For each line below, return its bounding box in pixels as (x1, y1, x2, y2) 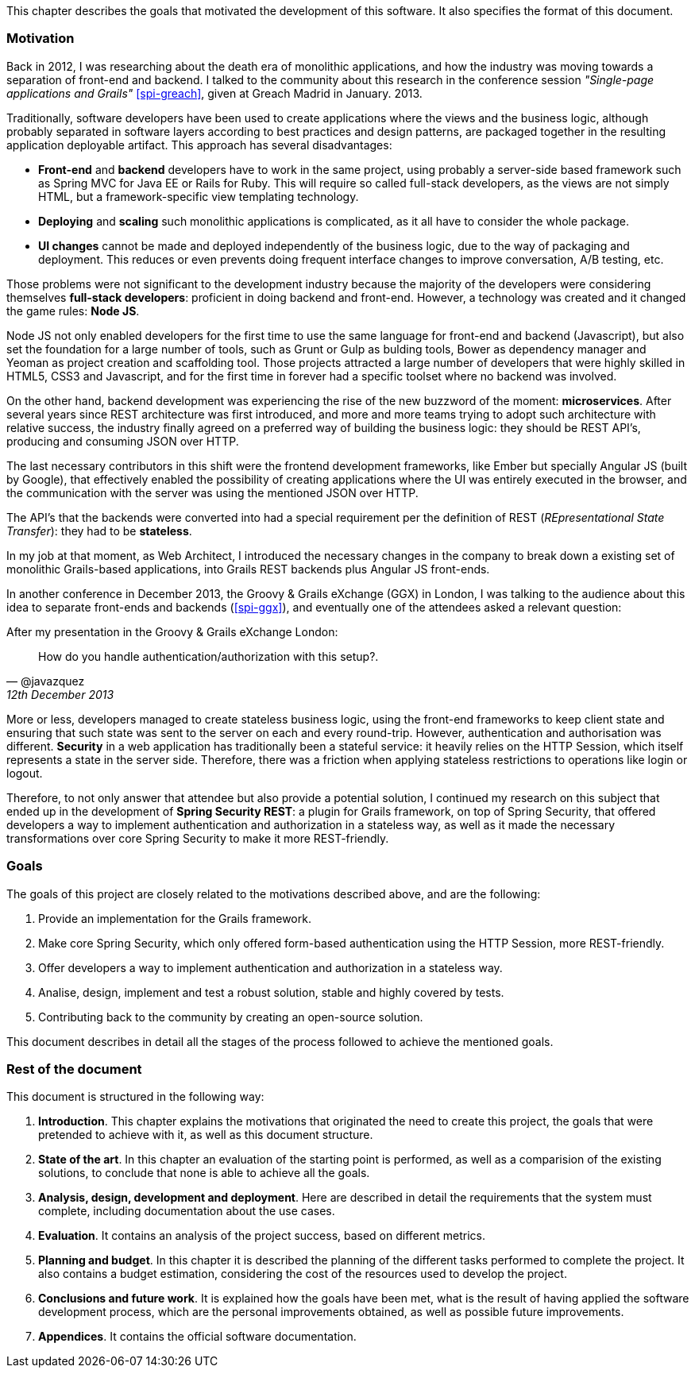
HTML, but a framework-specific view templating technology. (38, 189, 359, 203)
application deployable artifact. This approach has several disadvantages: (6, 137, 392, 152)
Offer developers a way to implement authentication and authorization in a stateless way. (38, 960, 503, 975)
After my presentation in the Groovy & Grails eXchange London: (6, 624, 338, 639)
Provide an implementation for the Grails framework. (38, 911, 311, 925)
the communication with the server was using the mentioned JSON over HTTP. (6, 485, 419, 500)
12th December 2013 (6, 687, 114, 701)
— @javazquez (6, 673, 85, 688)
